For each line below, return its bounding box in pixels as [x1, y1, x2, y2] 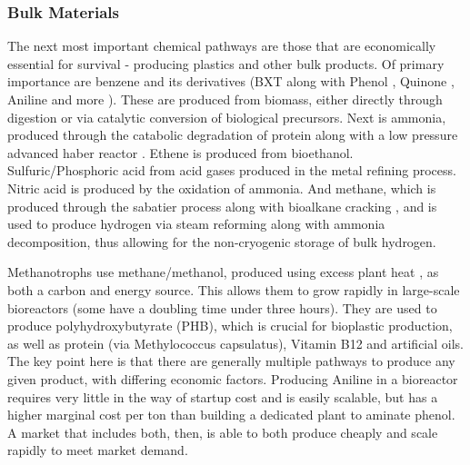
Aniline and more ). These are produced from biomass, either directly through [7, 90, 443, 108]
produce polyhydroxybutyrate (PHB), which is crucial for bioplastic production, [7, 316, 453, 335]
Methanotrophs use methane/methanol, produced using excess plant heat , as [7, 262, 439, 282]
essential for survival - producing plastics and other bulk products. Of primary [7, 54, 445, 73]
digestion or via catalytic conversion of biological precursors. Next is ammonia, [7, 107, 446, 126]
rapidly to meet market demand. [7, 440, 188, 460]
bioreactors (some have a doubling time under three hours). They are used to [7, 298, 437, 317]
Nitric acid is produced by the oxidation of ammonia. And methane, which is [7, 178, 436, 197]
